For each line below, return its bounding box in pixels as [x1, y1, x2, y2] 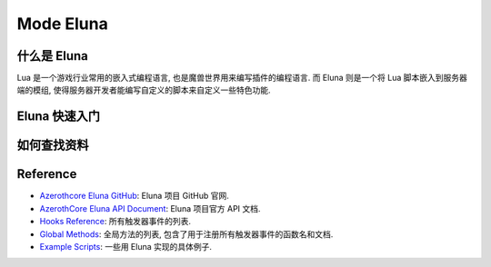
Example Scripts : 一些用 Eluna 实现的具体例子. [39, 241, 213, 252]
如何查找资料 [16, 137, 89, 153]
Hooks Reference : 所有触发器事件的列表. [39, 216, 191, 227]
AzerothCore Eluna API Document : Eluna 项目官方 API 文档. [39, 203, 261, 213]
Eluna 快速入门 [16, 109, 100, 124]
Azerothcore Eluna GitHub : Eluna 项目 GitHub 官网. [39, 191, 229, 202]
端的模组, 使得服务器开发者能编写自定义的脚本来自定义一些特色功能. [16, 84, 272, 95]
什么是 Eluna [16, 48, 88, 64]
